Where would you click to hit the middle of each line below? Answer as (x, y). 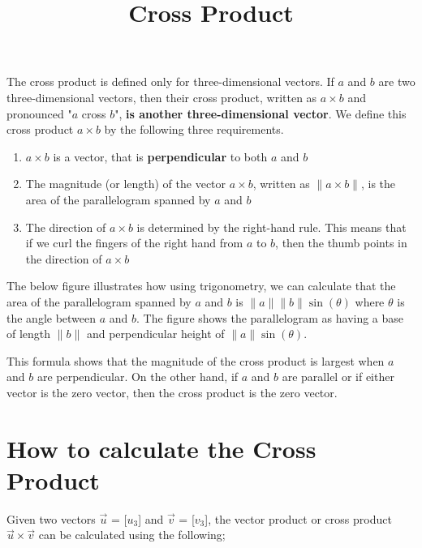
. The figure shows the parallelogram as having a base (270, 317)
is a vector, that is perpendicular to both (160, 156)
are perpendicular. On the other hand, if (138, 377)
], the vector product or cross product (298, 518)
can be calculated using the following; (132, 535)
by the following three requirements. (194, 129)
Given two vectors (51, 518)
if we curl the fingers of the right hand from (134, 243)
